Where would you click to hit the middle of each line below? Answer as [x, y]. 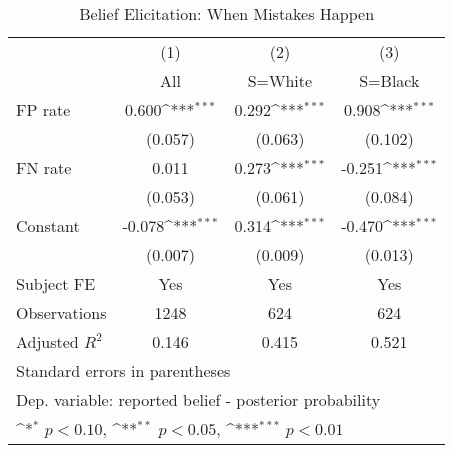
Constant [48, 225]
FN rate [44, 167]
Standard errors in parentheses [123, 370]
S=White [280, 80]
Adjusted [47, 341]
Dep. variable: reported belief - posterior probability [198, 399]
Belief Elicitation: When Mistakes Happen [227, 13]
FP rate [43, 109]
